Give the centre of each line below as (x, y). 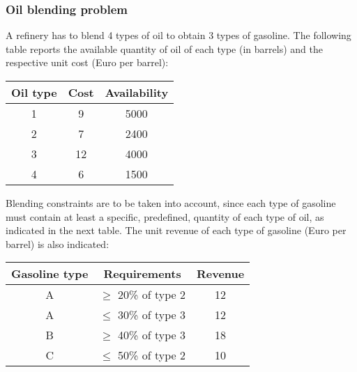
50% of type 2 (152, 355)
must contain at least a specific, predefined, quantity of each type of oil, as (165, 216)
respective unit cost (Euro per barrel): (87, 62)
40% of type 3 (152, 335)
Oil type (34, 92)
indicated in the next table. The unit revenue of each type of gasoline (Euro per (176, 230)
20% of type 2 (152, 295)
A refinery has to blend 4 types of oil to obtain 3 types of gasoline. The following (178, 35)
